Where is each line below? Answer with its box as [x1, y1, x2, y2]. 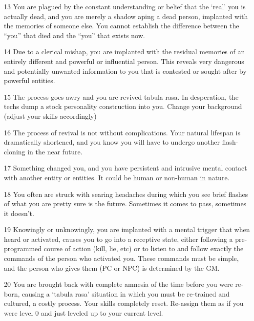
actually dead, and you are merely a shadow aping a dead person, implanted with [4, 11, 248, 21]
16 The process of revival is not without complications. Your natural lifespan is [4, 127, 241, 137]
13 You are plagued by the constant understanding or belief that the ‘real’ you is [4, 1, 246, 11]
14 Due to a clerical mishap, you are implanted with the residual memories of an [4, 46, 245, 57]
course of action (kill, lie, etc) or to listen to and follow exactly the [43, 243, 244, 254]
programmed [4, 243, 42, 254]
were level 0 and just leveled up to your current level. [4, 308, 163, 318]
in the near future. [27, 146, 83, 156]
